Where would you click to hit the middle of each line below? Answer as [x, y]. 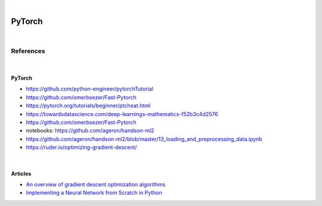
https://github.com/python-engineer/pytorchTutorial [89, 89]
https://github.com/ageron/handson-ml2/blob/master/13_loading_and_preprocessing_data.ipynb [144, 139]
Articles [21, 173]
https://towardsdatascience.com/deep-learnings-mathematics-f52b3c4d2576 [122, 114]
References [28, 51]
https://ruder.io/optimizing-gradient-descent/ [81, 147]
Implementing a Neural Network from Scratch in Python [94, 193]
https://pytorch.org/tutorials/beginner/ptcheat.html [88, 106]
